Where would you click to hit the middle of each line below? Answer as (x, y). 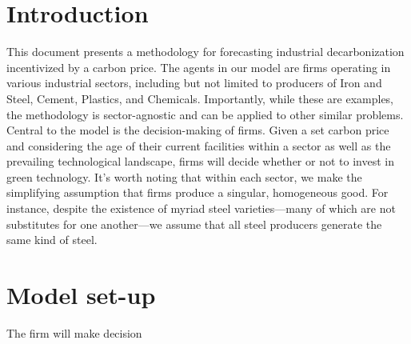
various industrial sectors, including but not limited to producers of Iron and (194, 83)
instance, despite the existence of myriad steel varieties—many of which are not (201, 208)
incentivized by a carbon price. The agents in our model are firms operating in (199, 67)
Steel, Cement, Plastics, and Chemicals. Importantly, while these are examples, (200, 98)
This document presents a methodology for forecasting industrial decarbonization (205, 52)
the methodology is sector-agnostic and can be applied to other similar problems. (205, 114)
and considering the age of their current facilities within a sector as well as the (199, 145)
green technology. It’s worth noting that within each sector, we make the (184, 176)
